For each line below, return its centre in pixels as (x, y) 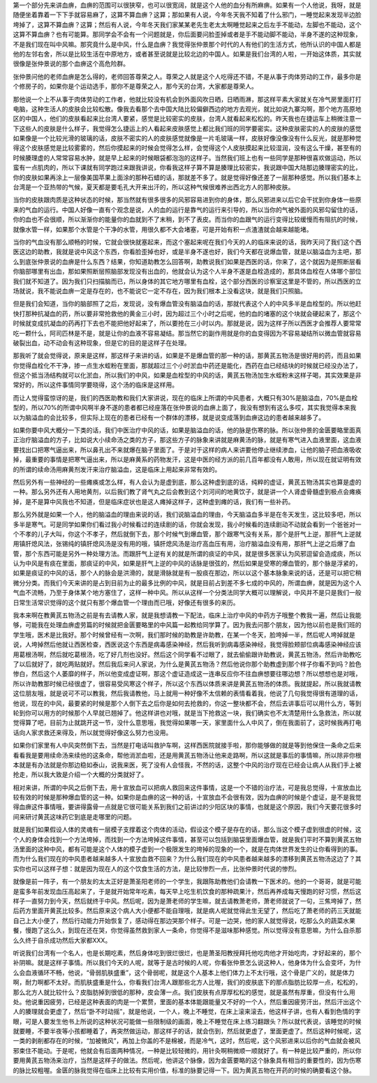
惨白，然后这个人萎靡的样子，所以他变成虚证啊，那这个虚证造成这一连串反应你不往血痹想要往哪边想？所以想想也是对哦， (187, 674)
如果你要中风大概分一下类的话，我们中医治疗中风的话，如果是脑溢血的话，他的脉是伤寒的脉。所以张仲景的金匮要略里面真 (187, 430)
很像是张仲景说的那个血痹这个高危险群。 (71, 64)
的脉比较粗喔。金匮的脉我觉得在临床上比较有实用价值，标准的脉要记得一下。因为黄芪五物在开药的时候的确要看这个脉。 (184, 1070)
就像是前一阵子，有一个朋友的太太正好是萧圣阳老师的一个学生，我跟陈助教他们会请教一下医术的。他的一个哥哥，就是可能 (187, 882)
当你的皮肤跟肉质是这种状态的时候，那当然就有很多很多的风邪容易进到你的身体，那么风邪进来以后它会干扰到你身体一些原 (187, 200)
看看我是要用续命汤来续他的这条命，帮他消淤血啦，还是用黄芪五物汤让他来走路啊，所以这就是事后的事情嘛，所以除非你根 (187, 755)
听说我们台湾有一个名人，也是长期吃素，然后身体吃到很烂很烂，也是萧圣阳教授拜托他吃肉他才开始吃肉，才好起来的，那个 (187, 952)
